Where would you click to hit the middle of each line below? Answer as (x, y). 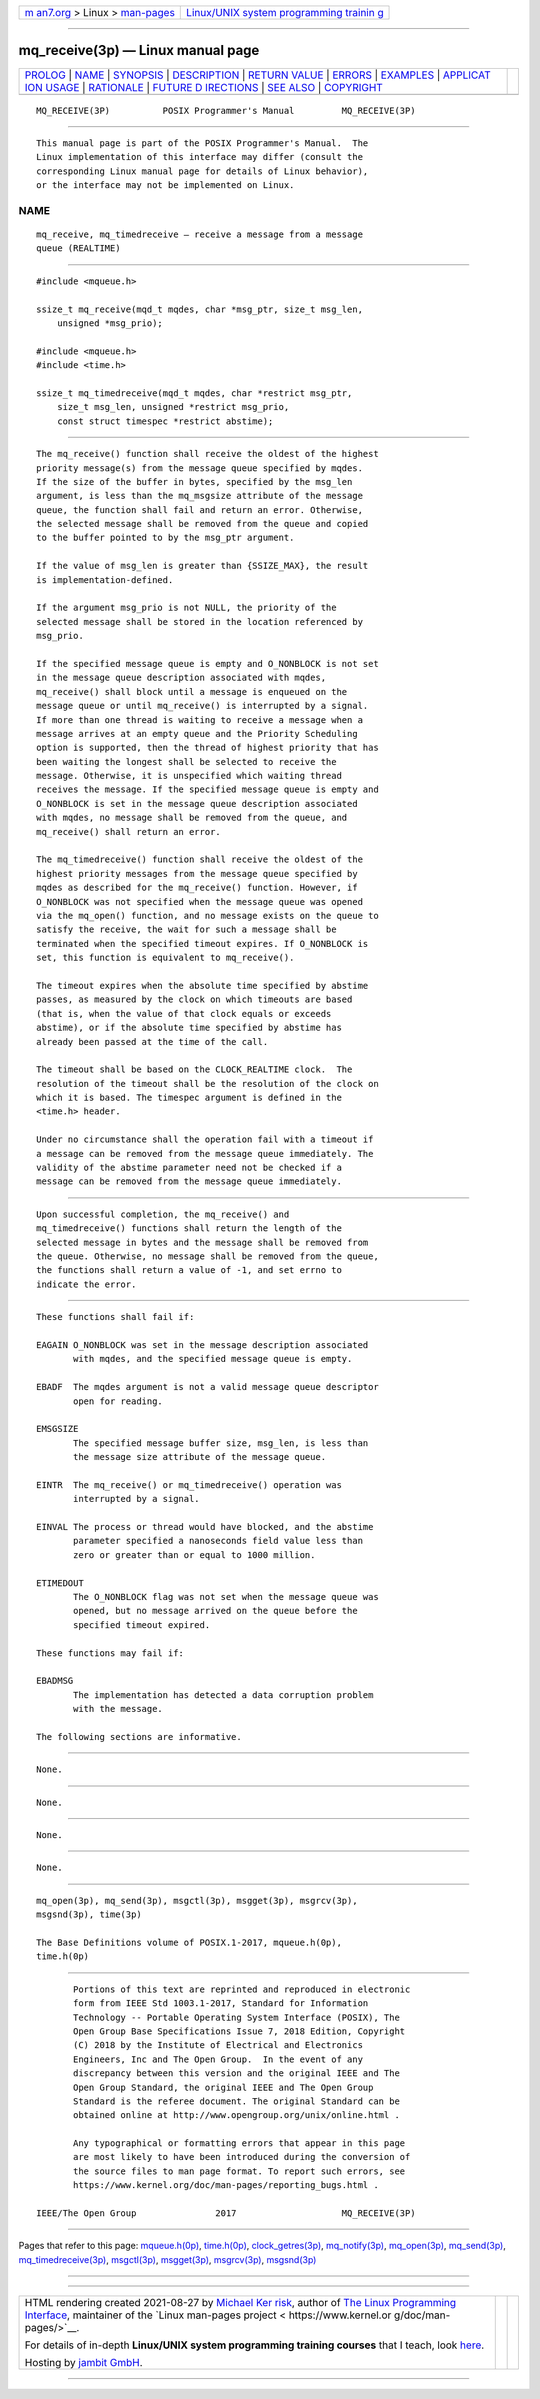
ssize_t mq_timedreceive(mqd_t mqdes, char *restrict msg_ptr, (194, 393)
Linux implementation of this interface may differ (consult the (200, 157)
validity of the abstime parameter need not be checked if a (189, 1168)
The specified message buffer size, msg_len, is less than (221, 1443)
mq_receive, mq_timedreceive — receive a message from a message (200, 234)
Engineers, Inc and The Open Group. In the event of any (218, 2059)
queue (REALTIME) (78, 248)
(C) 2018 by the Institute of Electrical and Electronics (218, 2045)
